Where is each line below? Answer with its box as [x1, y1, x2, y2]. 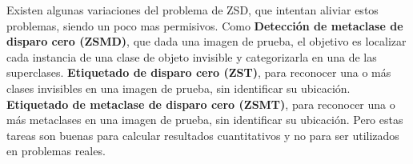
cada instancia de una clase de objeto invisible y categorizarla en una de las [6, 48, 377, 65]
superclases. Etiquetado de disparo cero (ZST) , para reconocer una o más [6, 64, 391, 81]
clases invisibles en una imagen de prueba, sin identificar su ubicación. [6, 79, 351, 96]
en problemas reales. [6, 142, 106, 159]
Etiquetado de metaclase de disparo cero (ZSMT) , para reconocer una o [6, 95, 395, 112]
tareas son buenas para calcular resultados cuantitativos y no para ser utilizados [6, 126, 399, 143]
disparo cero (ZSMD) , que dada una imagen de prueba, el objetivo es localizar [6, 33, 407, 50]
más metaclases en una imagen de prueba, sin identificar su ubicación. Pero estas [6, 111, 403, 128]
